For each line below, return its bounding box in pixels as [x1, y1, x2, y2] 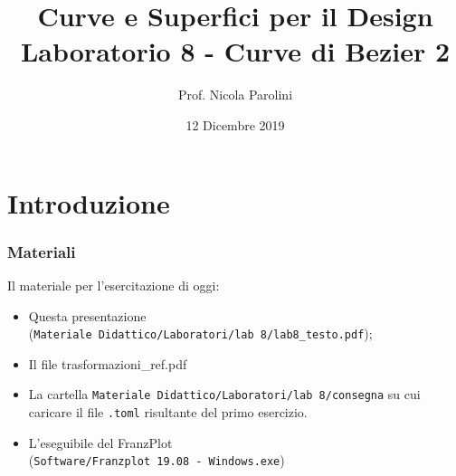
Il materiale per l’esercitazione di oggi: [7, 275, 220, 294]
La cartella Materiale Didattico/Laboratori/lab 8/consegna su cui [28, 385, 421, 404]
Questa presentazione [28, 306, 147, 325]
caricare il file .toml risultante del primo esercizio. [28, 403, 308, 421]
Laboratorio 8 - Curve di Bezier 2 [20, 33, 451, 70]
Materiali [7, 240, 76, 262]
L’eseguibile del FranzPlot [28, 433, 173, 452]
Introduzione [7, 184, 170, 221]
